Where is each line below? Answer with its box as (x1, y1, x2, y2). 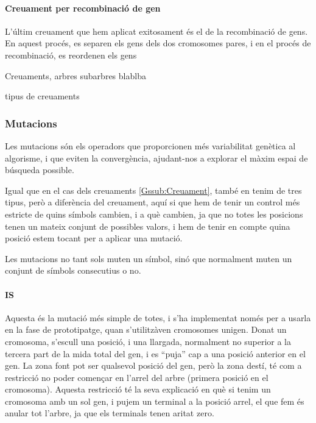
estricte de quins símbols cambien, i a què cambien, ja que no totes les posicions (5, 207, 303, 220)
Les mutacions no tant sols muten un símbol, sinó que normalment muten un (5, 252, 292, 265)
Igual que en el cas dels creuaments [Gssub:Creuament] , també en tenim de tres (5, 183, 302, 196)
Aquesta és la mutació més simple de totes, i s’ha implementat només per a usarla (5, 311, 311, 324)
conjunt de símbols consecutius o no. (5, 264, 141, 277)
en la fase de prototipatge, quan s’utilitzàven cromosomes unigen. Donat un (5, 323, 287, 336)
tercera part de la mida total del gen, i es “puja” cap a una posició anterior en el (5, 347, 306, 360)
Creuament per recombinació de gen (5, 1, 161, 14)
